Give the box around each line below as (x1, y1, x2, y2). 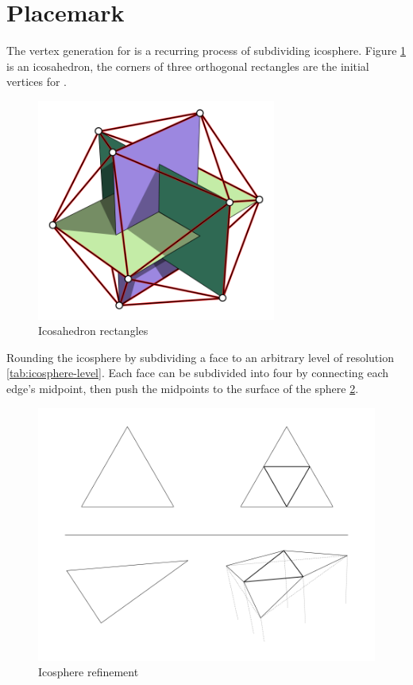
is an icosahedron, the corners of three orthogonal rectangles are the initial (6, 57, 369, 74)
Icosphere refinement (38, 664, 139, 680)
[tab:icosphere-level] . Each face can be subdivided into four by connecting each (6, 364, 389, 381)
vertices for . (6, 73, 67, 90)
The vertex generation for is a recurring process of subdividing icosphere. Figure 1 (6, 42, 407, 59)
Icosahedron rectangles (38, 322, 149, 339)
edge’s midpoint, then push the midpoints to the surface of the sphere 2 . (6, 380, 359, 397)
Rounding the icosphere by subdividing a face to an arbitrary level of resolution (6, 348, 394, 365)
